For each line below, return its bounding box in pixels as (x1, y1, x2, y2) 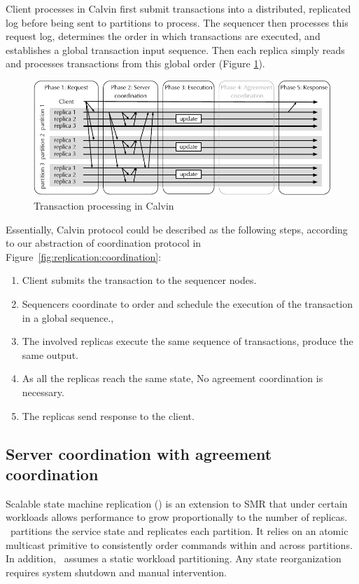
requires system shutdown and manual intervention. (6, 564, 227, 579)
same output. (22, 347, 78, 362)
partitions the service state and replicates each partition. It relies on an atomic (10, 523, 349, 538)
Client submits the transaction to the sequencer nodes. (22, 273, 257, 287)
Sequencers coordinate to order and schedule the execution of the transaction (22, 297, 353, 311)
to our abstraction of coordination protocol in (6, 236, 202, 250)
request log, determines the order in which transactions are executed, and (6, 29, 321, 43)
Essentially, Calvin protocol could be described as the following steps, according (6, 222, 348, 236)
